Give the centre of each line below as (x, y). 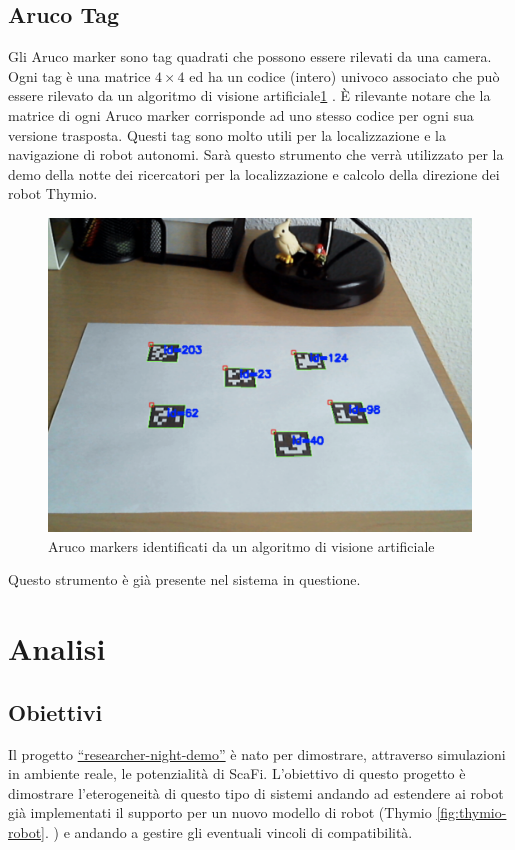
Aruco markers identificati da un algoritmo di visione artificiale (241, 545)
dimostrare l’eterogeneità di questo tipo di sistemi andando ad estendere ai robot (256, 792)
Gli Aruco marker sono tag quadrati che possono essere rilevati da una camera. (250, 56)
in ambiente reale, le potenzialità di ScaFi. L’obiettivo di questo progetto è (237, 773)
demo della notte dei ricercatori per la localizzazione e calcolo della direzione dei (254, 173)
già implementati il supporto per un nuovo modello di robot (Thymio (220, 812)
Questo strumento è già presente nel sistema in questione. (184, 579)
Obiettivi (55, 711)
